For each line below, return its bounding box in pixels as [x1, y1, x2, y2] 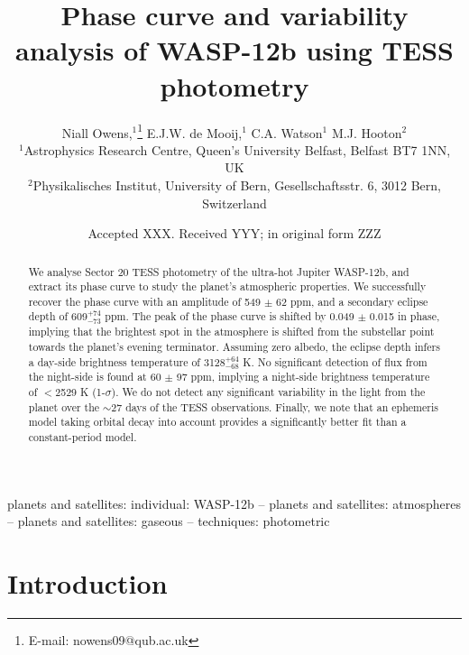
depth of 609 [28, 309, 87, 324]
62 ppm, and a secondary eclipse [276, 293, 428, 309]
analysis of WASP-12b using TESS [15, 32, 454, 69]
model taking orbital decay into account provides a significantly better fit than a [28, 414, 407, 429]
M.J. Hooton [331, 123, 402, 142]
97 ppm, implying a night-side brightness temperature [176, 369, 430, 384]
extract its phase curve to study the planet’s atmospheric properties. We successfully [28, 279, 427, 294]
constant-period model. [28, 429, 137, 445]
